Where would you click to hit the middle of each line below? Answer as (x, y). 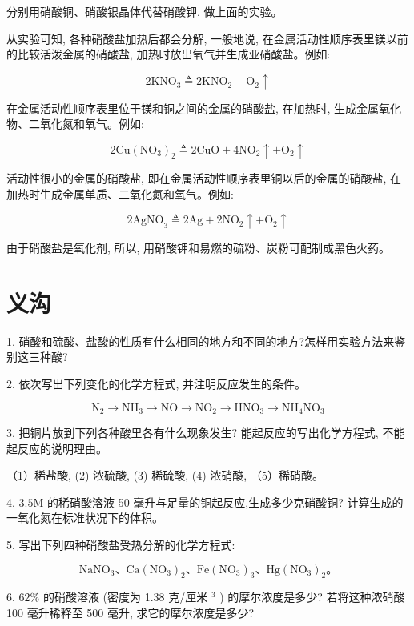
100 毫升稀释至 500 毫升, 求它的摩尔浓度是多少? (131, 613)
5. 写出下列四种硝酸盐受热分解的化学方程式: (121, 545)
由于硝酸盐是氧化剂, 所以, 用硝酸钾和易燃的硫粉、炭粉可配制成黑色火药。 (199, 248)
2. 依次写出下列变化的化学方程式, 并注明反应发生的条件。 (157, 384)
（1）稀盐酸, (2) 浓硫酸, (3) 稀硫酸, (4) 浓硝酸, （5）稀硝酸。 (165, 475)
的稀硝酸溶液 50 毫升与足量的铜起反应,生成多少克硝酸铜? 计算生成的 (225, 502)
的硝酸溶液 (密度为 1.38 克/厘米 (125, 597)
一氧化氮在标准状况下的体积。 (85, 518)
